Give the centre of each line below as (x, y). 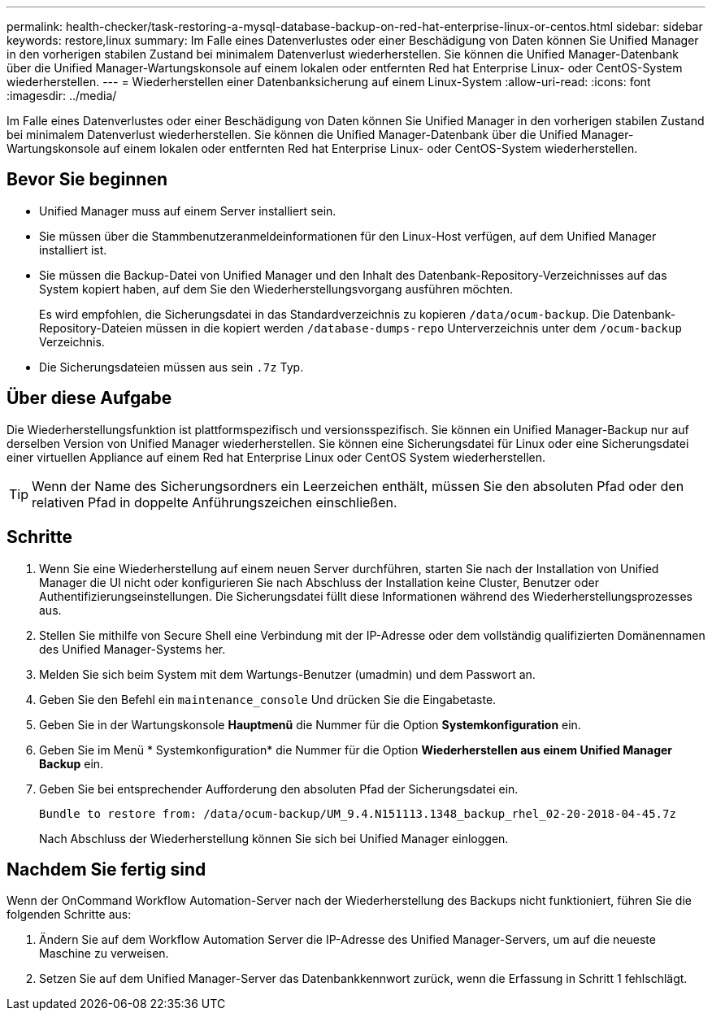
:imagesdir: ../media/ (62, 96)
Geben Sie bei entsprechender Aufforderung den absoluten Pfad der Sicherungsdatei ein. (279, 789)
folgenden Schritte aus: (69, 915)
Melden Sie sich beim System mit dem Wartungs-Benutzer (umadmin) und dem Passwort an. (287, 674)
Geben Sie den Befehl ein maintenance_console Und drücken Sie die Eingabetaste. (268, 699)
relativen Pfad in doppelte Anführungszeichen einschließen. (215, 502)
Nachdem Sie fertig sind (106, 869)
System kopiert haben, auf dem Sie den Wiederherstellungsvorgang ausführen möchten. (276, 289)
